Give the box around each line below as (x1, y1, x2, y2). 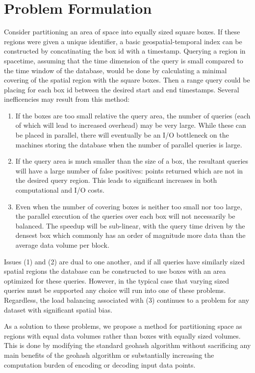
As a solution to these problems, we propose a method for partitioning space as (4, 321, 242, 331)
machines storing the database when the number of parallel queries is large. (15, 139, 242, 149)
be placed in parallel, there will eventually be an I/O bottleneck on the (15, 130, 229, 140)
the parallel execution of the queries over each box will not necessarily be (15, 211, 235, 221)
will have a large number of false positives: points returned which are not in (15, 165, 243, 175)
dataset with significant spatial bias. (4, 304, 112, 315)
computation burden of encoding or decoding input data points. (4, 359, 196, 370)
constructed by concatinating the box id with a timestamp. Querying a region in (4, 46, 246, 56)
